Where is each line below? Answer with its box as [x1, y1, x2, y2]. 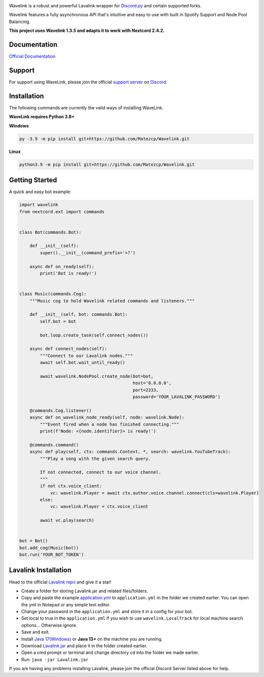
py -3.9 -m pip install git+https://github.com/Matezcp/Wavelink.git [19, 136, 190, 142]
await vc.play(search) [40, 518, 95, 523]
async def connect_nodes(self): [29, 346, 108, 351]
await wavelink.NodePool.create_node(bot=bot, [40, 373, 154, 379]
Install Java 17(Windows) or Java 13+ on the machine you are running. [21, 636, 163, 642]
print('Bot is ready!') [40, 271, 97, 276]
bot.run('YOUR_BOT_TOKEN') [19, 552, 84, 557]
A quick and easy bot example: [9, 189, 71, 195]
